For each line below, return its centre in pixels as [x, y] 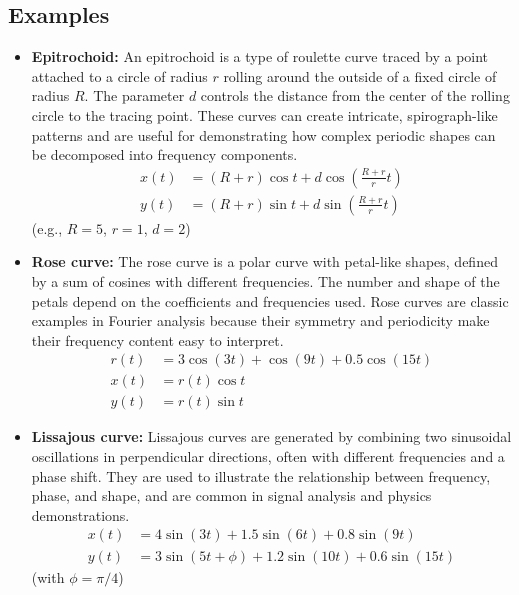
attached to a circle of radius [119, 75]
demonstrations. [80, 514]
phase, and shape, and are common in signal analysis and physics [231, 495]
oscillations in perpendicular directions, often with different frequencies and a [268, 456]
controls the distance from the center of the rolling [355, 95]
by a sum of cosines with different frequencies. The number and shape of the [265, 281]
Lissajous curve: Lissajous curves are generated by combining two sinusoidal [271, 436]
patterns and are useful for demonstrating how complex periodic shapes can [263, 134]
